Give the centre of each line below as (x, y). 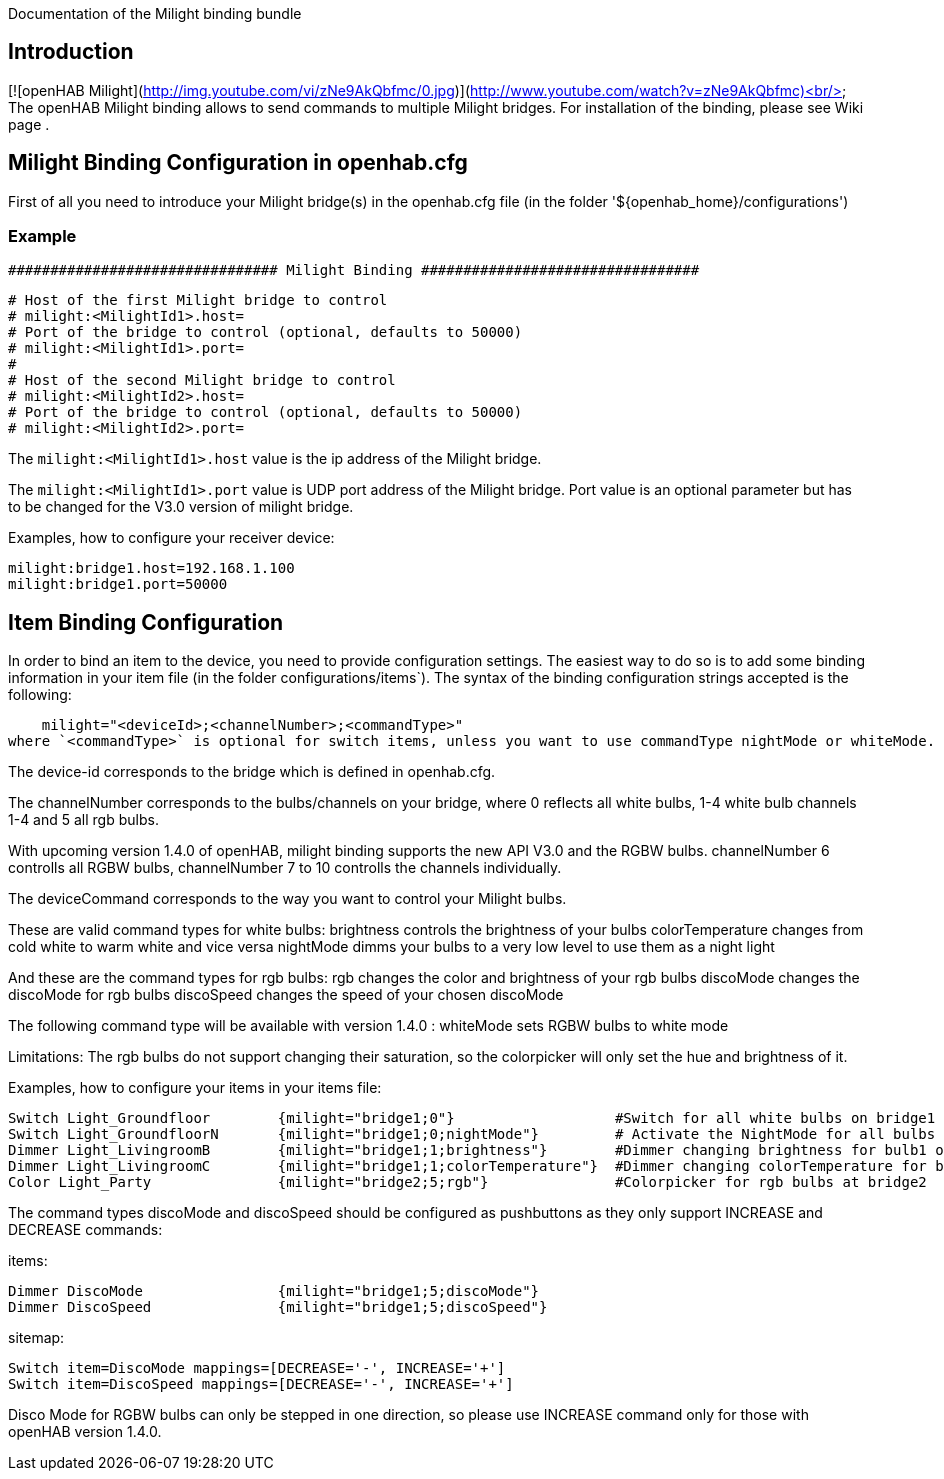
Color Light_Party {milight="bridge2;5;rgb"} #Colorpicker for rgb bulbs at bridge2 (467, 1182)
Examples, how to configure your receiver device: (171, 538)
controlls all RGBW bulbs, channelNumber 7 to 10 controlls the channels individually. (285, 868)
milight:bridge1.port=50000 (118, 584)
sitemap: (36, 1338)
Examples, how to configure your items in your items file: (195, 1088)
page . (29, 124)
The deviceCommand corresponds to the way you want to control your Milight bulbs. (287, 899)
